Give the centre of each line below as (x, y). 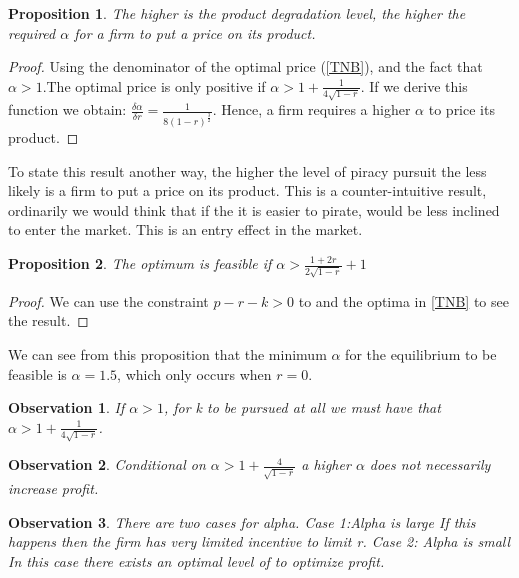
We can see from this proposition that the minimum (167, 353)
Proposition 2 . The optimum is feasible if (140, 263)
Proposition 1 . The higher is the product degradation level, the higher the (237, 13)
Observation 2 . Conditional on (107, 464)
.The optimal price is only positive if (154, 85)
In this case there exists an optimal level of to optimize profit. (196, 560)
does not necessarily (430, 464)
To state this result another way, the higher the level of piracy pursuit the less (247, 170)
